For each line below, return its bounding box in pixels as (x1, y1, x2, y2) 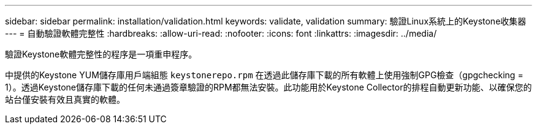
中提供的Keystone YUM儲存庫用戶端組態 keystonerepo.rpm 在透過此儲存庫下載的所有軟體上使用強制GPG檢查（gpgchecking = (5, 70, 524, 80)
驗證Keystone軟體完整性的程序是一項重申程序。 (5, 49, 197, 59)
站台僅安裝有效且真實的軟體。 (5, 94, 125, 105)
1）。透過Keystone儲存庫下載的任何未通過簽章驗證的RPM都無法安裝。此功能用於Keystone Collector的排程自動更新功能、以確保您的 (5, 82, 532, 92)
